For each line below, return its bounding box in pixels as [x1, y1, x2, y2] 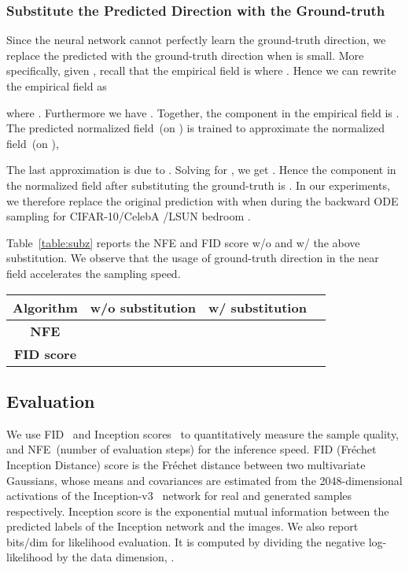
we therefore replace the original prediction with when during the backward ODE [6, 192, 399, 209]
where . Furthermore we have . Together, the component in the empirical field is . [6, 104, 400, 120]
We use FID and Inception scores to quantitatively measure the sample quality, [6, 425, 400, 442]
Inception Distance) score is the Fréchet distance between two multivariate [6, 456, 366, 472]
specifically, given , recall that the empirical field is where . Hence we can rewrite [6, 62, 396, 79]
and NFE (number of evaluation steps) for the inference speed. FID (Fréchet [6, 441, 377, 457]
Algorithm [13, 298, 78, 316]
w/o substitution [90, 298, 196, 316]
